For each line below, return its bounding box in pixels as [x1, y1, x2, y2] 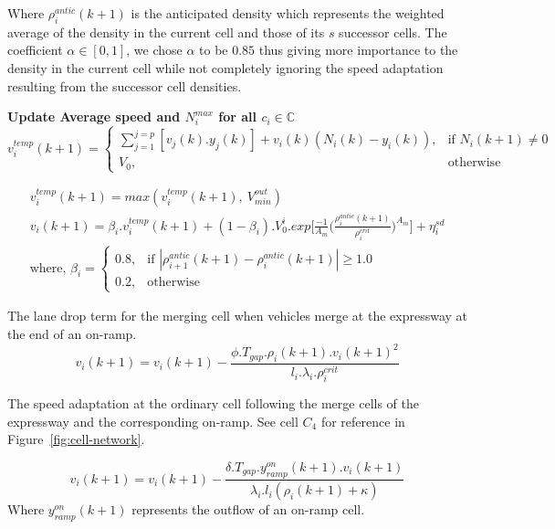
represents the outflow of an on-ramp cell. [131, 500, 365, 519]
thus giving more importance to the [258, 40, 458, 59]
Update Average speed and [7, 107, 181, 126]
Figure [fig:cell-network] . [7, 429, 145, 449]
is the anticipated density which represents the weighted [131, 4, 445, 22]
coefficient [7, 40, 63, 59]
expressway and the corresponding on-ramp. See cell [7, 411, 298, 430]
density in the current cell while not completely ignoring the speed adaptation [7, 58, 444, 77]
